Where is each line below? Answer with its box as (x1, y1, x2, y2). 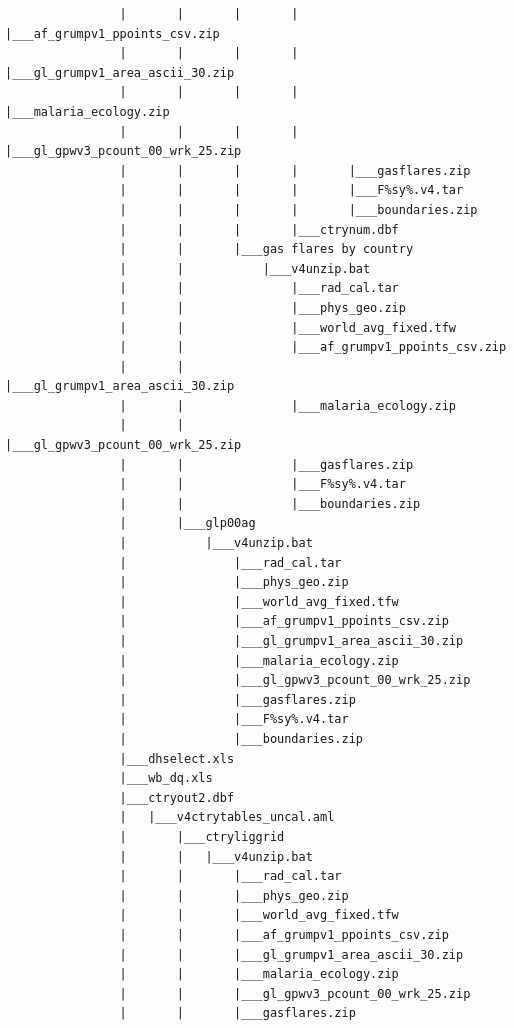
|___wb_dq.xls (119, 771, 213, 786)
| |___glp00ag (119, 516, 256, 531)
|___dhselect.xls (119, 751, 235, 766)
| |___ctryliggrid (119, 829, 285, 844)
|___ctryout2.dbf (119, 790, 235, 805)
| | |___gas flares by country (119, 242, 414, 257)
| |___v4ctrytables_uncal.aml (119, 810, 335, 825)
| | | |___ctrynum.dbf (119, 222, 399, 237)
